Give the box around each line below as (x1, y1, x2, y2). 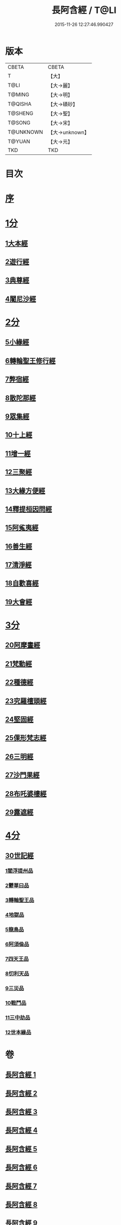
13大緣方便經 (5, 486, 45, 495)
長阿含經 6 (5, 1163, 37, 1172)
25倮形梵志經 (5, 734, 46, 742)
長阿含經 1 (5, 1071, 36, 1079)
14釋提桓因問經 (5, 505, 52, 513)
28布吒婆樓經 (5, 789, 46, 798)
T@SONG (7, 119, 31, 126)
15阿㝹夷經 (5, 523, 39, 532)
